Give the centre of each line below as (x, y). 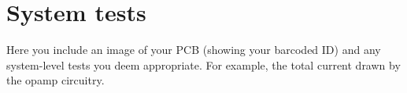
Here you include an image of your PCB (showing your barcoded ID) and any (194, 50)
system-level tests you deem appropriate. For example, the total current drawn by (203, 64)
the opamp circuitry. (55, 80)
